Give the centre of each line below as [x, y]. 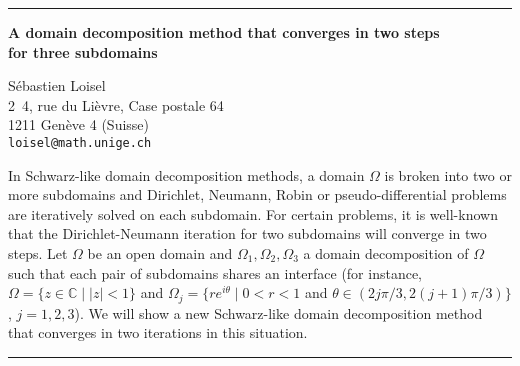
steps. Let [38, 253]
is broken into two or [448, 174]
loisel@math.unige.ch [80, 142]
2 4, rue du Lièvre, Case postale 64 [116, 104]
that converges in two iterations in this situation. [158, 332]
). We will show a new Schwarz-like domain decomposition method [278, 312]
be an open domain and [160, 253]
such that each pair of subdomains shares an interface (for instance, [215, 272]
